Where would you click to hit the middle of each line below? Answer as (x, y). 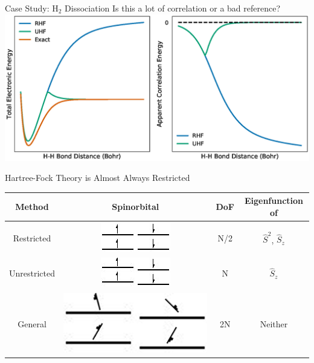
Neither (274, 323)
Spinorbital (136, 207)
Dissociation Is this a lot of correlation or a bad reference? (173, 8)
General (32, 323)
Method (32, 207)
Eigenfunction (274, 201)
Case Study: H (32, 8)
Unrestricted (32, 273)
